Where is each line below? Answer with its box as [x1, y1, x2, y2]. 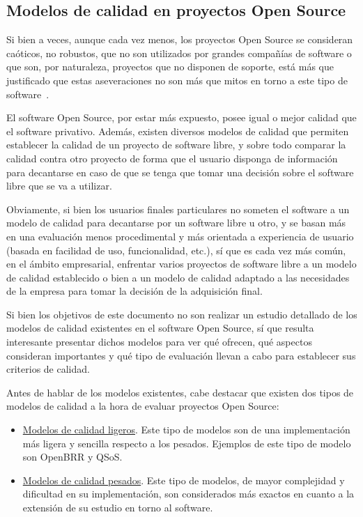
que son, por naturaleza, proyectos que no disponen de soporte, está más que [6, 59, 334, 74]
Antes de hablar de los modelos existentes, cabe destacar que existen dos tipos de [6, 385, 354, 399]
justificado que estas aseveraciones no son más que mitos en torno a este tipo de [6, 72, 348, 87]
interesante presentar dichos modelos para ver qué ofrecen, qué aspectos [6, 334, 312, 349]
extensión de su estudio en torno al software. [22, 500, 213, 515]
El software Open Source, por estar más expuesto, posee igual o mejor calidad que [6, 110, 357, 125]
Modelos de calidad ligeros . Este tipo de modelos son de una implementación [22, 422, 350, 437]
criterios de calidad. [6, 362, 90, 376]
